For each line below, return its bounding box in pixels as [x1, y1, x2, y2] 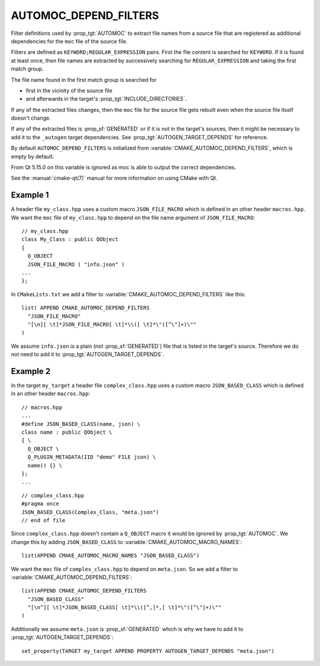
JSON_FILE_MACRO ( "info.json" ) [27, 261, 125, 268]
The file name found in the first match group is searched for [11, 76, 157, 83]
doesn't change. [11, 114, 51, 121]
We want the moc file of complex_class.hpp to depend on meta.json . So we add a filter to [11, 565, 238, 572]
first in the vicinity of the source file [25, 87, 113, 94]
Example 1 [11, 190, 49, 200]
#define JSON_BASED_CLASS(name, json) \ [21, 421, 140, 427]
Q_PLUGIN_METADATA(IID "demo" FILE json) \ [27, 454, 156, 460]
